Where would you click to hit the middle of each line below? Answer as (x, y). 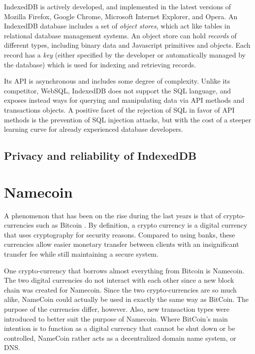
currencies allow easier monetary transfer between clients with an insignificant (122, 244)
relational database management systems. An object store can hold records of (120, 35)
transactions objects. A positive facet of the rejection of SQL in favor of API (119, 109)
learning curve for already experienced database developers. (94, 129)
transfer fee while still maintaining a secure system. (81, 254)
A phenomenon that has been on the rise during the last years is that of (113, 215)
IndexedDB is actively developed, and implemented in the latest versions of (118, 6)
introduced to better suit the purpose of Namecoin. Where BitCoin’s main (116, 318)
